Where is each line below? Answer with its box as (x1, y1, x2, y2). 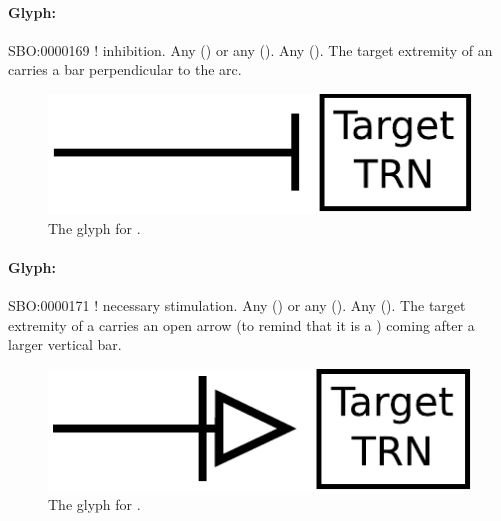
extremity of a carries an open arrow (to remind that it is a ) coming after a (8, 314, 475, 335)
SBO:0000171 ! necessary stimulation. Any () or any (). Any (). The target (8, 295, 466, 316)
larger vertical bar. (8, 334, 122, 355)
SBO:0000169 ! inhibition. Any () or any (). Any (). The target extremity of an (8, 39, 493, 60)
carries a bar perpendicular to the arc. (8, 59, 242, 80)
